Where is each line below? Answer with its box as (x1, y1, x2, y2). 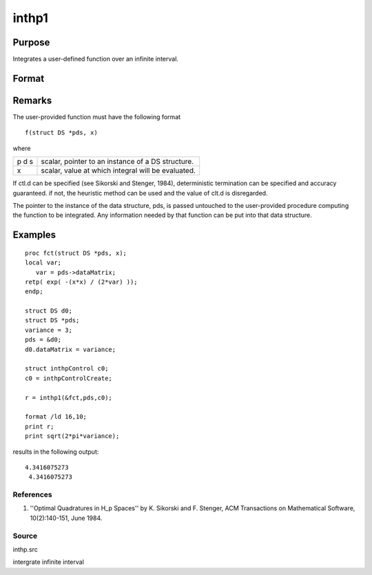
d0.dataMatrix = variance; (25, 345, 116, 353)
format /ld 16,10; (25, 413, 87, 421)
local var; (25, 259, 62, 266)
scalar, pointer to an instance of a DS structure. (41, 157, 194, 167)
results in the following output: (12, 448, 99, 456)
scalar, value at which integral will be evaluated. (41, 166, 196, 176)
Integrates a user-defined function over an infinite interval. (12, 55, 179, 63)
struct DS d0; (25, 307, 72, 315)
